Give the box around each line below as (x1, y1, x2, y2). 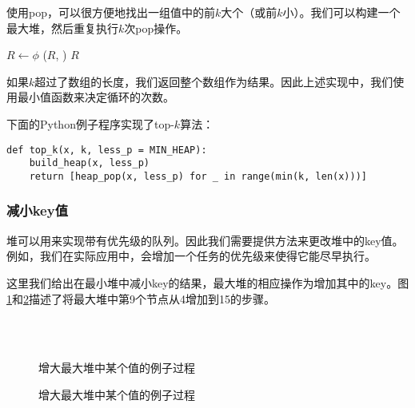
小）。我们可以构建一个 (282, 4, 401, 20)
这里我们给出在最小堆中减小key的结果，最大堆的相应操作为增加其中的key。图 (6, 274, 409, 291)
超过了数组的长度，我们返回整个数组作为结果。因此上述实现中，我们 (34, 73, 393, 89)
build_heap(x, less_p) (29, 157, 150, 169)
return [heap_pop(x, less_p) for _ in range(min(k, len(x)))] (29, 170, 368, 182)
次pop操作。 (124, 19, 188, 36)
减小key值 (6, 200, 69, 220)
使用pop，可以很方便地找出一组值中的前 (6, 4, 215, 20)
